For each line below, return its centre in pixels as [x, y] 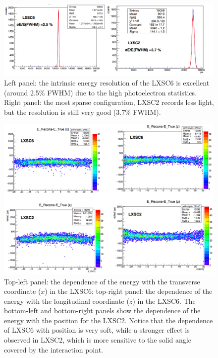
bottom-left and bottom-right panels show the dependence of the [102, 311]
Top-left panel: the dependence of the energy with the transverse [102, 281]
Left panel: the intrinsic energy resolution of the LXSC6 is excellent [107, 83]
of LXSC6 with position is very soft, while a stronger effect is [97, 330]
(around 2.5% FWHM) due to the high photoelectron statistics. [101, 92]
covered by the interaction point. [54, 349]
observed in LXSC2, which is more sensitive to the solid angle [98, 340]
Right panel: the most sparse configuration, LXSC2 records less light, [109, 102]
